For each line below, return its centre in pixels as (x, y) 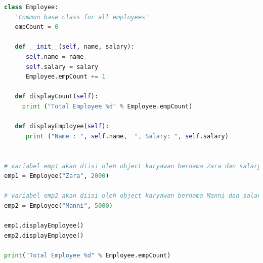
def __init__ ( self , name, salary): (75, 47)
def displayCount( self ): (57, 97)
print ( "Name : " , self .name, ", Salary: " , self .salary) (127, 136)
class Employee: (31, 7)
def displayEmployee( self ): (62, 126)
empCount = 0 (37, 27)
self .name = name (55, 57)
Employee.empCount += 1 (65, 77)
